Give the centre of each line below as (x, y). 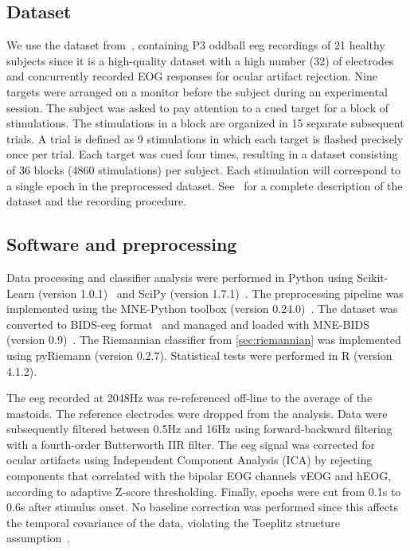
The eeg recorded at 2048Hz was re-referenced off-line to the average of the (189, 398)
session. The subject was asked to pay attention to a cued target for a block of (197, 107)
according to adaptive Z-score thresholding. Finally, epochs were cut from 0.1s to (204, 491)
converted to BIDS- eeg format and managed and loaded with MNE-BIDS (188, 324)
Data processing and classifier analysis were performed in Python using (180, 277)
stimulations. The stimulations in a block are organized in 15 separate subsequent (205, 123)
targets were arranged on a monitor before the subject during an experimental (197, 91)
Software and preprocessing (122, 244)
